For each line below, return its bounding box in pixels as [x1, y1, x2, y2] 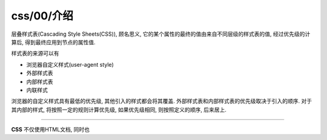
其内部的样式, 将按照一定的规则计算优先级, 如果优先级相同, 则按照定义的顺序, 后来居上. [11, 106, 226, 113]
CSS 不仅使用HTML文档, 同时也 [11, 126, 90, 133]
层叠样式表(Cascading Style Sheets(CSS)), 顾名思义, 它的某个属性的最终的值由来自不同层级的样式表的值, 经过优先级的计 [11, 30, 311, 38]
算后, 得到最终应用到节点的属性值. [11, 38, 96, 45]
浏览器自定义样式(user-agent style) [26, 61, 114, 68]
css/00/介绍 [11, 9, 74, 22]
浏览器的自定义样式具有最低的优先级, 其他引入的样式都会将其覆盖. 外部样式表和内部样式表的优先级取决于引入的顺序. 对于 [11, 98, 312, 105]
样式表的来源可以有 [11, 50, 59, 57]
